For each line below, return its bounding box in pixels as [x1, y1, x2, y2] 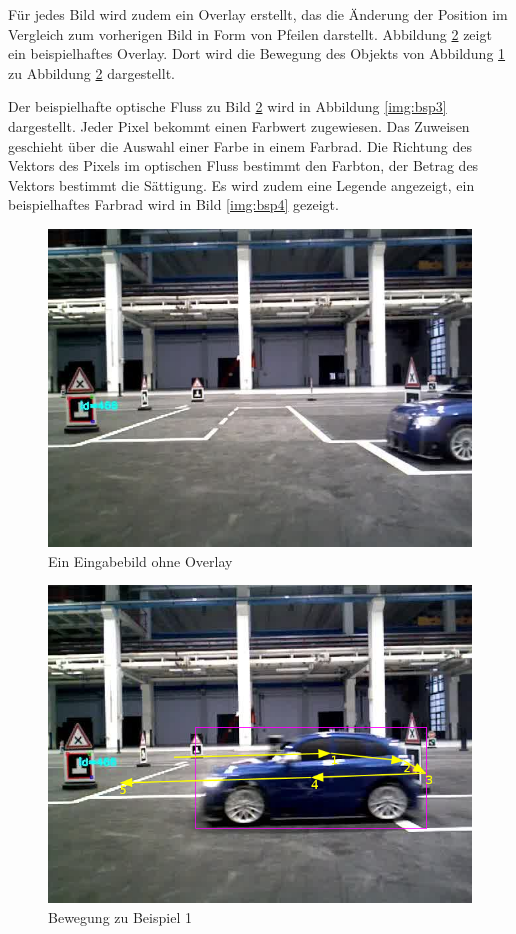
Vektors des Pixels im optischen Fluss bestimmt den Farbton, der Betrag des [8, 155, 479, 176]
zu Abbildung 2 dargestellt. [8, 62, 175, 83]
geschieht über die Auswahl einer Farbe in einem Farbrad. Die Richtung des [8, 135, 472, 156]
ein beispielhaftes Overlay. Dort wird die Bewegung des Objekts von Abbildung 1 [8, 43, 506, 64]
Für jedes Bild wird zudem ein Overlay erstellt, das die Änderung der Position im [8, 4, 508, 24]
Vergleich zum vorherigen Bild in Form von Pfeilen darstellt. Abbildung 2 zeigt [8, 23, 492, 44]
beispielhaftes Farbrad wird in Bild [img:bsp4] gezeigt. [8, 194, 339, 215]
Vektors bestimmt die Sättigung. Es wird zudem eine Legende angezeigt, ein [8, 174, 475, 195]
